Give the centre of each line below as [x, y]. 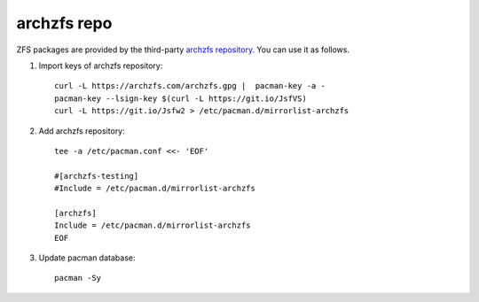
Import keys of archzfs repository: [101, 66]
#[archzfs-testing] [97, 176]
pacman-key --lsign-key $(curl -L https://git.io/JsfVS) [181, 98]
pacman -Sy [78, 278]
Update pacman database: [87, 258]
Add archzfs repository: [82, 131]
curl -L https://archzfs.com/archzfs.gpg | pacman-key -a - [190, 86]
